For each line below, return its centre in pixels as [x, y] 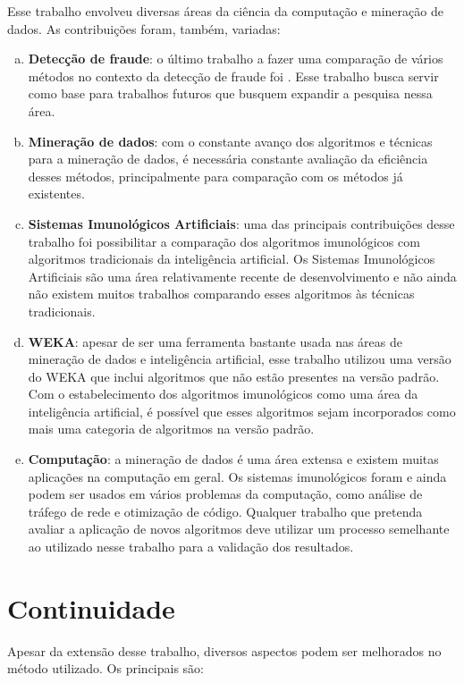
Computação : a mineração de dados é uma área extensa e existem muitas [233, 459]
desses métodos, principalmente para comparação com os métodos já [215, 176]
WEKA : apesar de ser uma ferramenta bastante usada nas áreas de [215, 341]
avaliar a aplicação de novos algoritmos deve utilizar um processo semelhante [239, 529]
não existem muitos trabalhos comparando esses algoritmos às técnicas [221, 294]
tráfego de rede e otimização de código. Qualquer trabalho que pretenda [225, 511]
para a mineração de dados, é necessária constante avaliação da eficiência [228, 159]
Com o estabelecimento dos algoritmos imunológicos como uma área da [223, 394]
